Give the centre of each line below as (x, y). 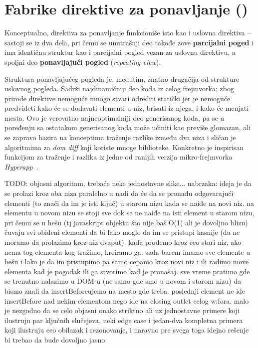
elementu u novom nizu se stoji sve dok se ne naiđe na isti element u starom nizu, (129, 213)
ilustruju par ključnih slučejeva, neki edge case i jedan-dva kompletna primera (124, 320)
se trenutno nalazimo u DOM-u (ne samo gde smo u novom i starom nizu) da (123, 281)
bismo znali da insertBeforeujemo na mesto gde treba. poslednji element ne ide (125, 290)
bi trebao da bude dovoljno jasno (55, 339)
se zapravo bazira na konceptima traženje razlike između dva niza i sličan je (120, 137)
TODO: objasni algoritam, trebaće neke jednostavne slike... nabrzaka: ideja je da (128, 183)
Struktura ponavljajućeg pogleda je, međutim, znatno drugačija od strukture (122, 79)
